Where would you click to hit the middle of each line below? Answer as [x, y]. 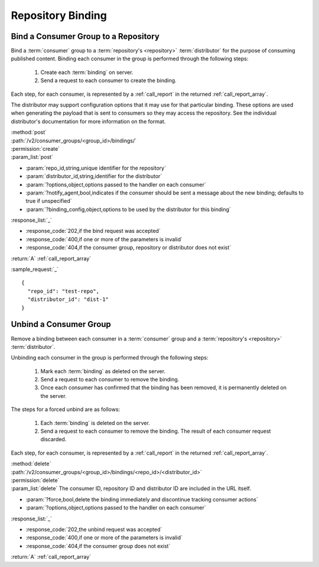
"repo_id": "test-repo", [64, 291]
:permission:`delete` [35, 480]
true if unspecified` [49, 201]
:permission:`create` [35, 148]
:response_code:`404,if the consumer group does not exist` [98, 546]
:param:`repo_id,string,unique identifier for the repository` [96, 168]
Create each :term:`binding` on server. [87, 72]
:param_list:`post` [32, 157]
